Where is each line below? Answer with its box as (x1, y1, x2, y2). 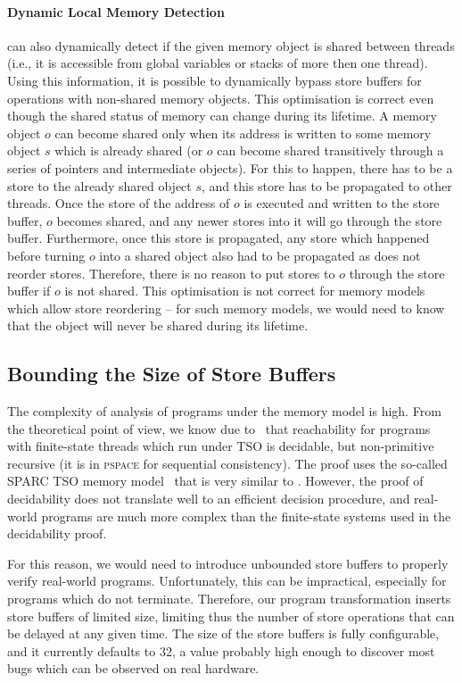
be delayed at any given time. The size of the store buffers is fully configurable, (7, 624, 440, 643)
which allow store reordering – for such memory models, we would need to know (7, 298, 445, 317)
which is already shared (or (54, 141, 203, 160)
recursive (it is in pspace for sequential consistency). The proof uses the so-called (7, 454, 448, 472)
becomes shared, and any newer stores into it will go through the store (56, 211, 442, 229)
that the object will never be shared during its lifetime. (7, 316, 309, 335)
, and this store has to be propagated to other (202, 176, 452, 195)
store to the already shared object (7, 176, 192, 195)
